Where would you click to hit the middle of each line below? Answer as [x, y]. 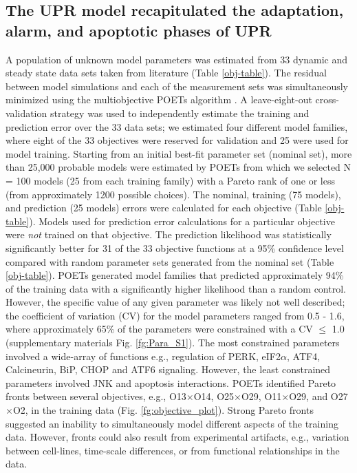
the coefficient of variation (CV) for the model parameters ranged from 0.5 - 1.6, [175, 315]
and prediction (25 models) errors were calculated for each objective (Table [164, 208]
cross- [327, 99]
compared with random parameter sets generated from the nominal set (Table [170, 261]
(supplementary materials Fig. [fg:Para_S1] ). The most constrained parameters [173, 343]
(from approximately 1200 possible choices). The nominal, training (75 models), [173, 194]
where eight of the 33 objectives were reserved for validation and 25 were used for [177, 140]
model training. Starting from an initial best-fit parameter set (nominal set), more [179, 153]
